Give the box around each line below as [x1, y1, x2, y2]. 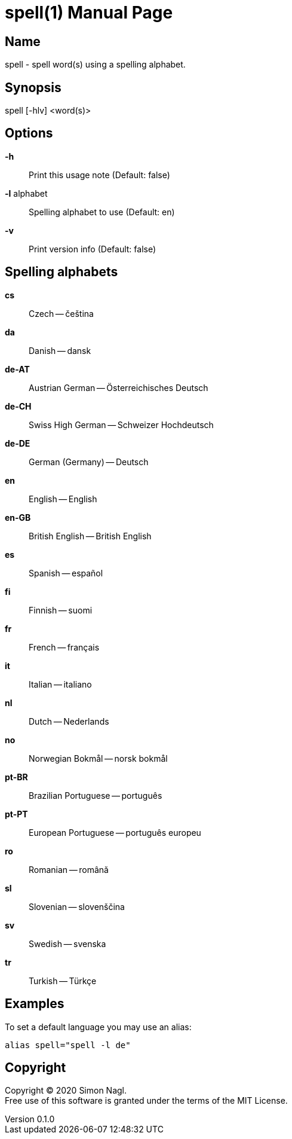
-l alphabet [5, 188, 48, 199]
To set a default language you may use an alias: [5, 1021, 192, 1032]
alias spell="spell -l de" [5, 1040, 131, 1050]
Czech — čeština [29, 308, 94, 319]
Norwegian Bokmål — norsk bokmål [29, 753, 168, 764]
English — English [29, 493, 97, 504]
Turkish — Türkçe [29, 975, 97, 986]
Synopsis [5, 80, 62, 95]
